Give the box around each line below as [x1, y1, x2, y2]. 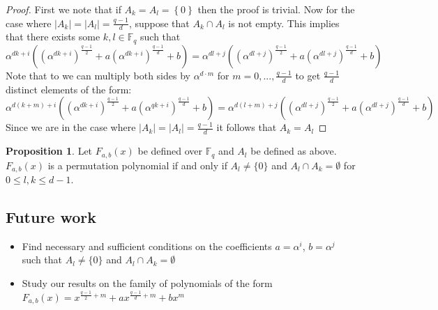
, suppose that [128, 15, 190, 30]
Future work [6, 206, 97, 228]
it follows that [216, 120, 277, 134]
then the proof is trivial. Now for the [197, 2, 355, 16]
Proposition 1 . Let [6, 144, 93, 158]
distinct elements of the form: [6, 82, 132, 96]
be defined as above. [250, 144, 337, 158]
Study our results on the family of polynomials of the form [22, 276, 273, 290]
